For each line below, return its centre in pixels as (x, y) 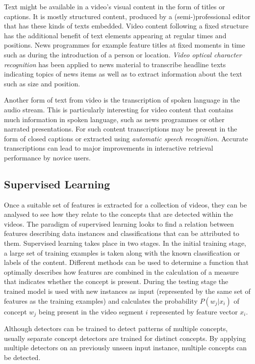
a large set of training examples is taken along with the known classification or (122, 252)
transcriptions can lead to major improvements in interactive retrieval (109, 148)
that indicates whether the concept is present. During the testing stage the (116, 281)
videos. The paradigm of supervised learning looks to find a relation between (119, 223)
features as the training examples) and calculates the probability (101, 300)
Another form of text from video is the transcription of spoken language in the (122, 100)
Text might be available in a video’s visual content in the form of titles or (115, 6)
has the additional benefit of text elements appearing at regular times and (115, 35)
